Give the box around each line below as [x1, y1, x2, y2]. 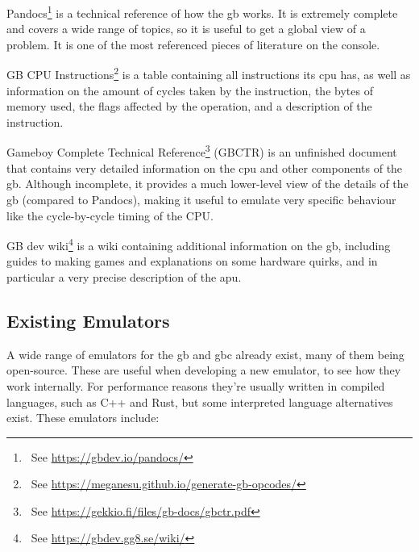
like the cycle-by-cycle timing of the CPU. [6, 207, 214, 224]
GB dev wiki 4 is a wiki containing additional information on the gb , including [6, 235, 391, 253]
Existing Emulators [6, 307, 170, 332]
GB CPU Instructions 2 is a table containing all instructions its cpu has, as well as [6, 64, 411, 83]
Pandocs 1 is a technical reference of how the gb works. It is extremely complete [6, 2, 398, 21]
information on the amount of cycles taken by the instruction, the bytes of [6, 82, 373, 98]
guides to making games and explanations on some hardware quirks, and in [6, 253, 378, 270]
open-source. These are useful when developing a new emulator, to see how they [6, 362, 401, 378]
